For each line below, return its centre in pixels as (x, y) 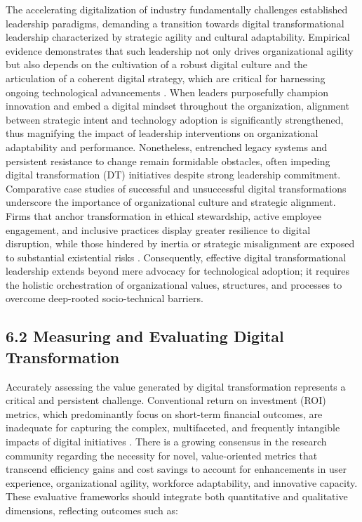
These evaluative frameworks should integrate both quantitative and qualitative (177, 496)
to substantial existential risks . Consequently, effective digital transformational (176, 257)
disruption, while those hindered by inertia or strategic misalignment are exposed (180, 243)
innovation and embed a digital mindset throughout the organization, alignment (177, 106)
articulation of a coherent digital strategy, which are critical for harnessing (166, 78)
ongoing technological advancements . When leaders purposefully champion (167, 92)
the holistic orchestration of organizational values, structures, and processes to (174, 284)
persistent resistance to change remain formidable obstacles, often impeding (168, 161)
